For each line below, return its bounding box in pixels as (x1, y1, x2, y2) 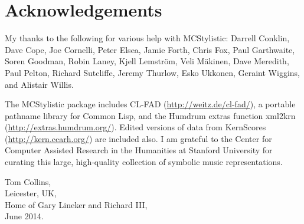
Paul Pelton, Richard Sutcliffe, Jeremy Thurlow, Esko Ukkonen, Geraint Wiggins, (5, 66, 300, 78)
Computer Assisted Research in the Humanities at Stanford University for (5, 144, 273, 156)
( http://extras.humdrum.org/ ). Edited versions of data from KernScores (5, 121, 266, 133)
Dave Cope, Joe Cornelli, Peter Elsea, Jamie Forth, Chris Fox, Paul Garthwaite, (5, 43, 295, 55)
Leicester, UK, (5, 187, 57, 199)
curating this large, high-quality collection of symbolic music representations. (5, 156, 283, 168)
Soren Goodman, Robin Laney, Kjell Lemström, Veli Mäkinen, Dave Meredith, (5, 55, 289, 67)
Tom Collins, (5, 175, 51, 187)
